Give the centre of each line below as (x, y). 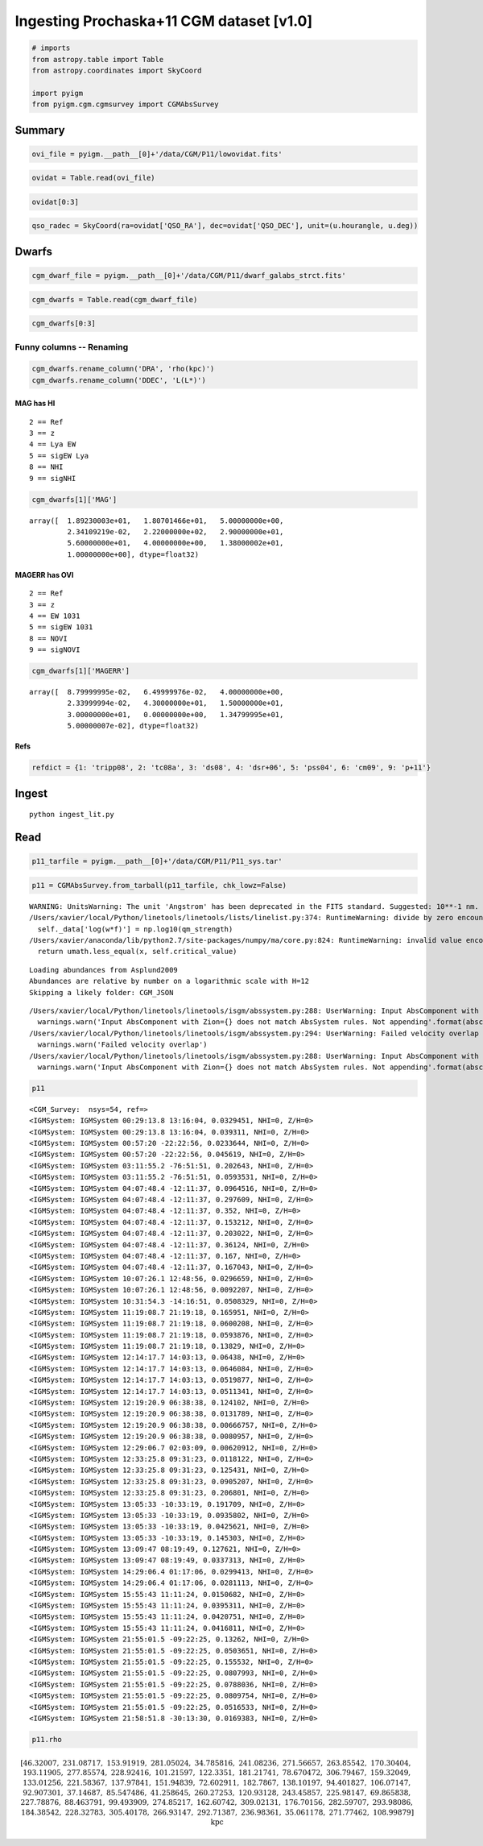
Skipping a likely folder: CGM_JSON (101, 992)
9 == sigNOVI (55, 650)
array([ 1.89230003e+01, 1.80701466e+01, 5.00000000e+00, (157, 521)
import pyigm (58, 93)
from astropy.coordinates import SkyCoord (117, 70)
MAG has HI (35, 404)
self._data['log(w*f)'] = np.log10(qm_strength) (135, 929)
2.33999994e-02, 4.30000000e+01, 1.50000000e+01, (175, 703)
